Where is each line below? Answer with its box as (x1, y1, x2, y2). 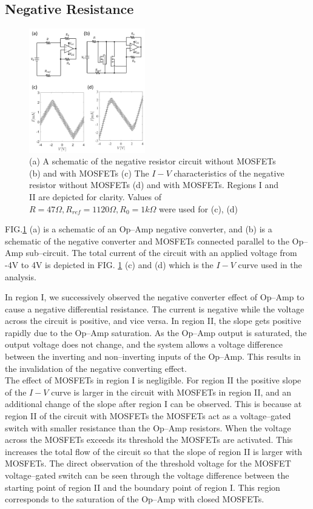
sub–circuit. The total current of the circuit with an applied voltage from (25, 246, 297, 259)
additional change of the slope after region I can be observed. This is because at (5, 397, 302, 410)
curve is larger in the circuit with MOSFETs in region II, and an (51, 385, 292, 398)
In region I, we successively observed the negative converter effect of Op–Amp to (5, 291, 305, 303)
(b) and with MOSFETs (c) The (29, 166, 149, 179)
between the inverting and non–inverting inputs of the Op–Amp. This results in (5, 350, 301, 363)
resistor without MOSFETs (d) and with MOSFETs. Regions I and (29, 178, 278, 191)
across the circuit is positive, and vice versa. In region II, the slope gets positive (5, 314, 301, 327)
